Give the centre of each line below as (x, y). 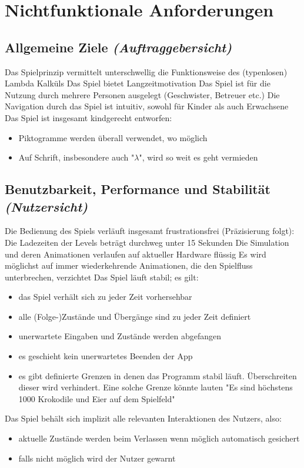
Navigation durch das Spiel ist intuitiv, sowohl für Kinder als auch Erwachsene (147, 106)
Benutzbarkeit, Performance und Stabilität (138, 189)
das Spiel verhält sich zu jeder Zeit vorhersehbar (105, 297)
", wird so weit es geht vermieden (198, 157)
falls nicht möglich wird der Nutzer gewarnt (97, 458)
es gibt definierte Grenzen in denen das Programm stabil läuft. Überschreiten (158, 375)
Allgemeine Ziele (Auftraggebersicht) (118, 47)
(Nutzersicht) (46, 206)
